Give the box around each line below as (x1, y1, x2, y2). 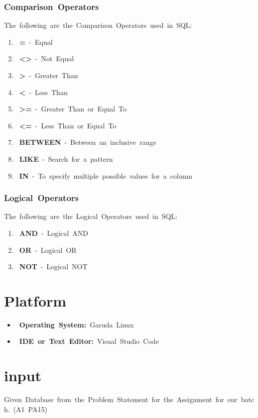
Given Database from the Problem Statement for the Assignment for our (4, 394, 238, 405)
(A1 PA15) (13, 404, 47, 414)
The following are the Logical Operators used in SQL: (4, 211, 177, 221)
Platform (4, 290, 67, 311)
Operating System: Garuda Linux (19, 319, 134, 329)
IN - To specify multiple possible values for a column (19, 170, 193, 181)
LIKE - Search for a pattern (19, 153, 113, 164)
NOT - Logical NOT (19, 261, 88, 272)
